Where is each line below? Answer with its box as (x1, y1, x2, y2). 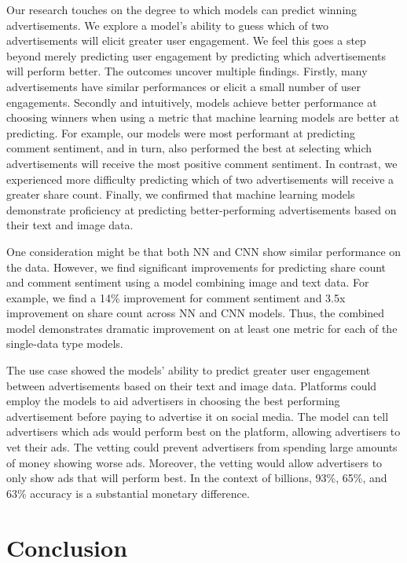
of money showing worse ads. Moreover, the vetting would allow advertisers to (6, 454, 383, 470)
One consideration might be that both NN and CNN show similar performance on (6, 243, 401, 259)
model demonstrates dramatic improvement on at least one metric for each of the (6, 320, 398, 336)
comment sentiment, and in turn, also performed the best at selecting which (6, 140, 372, 156)
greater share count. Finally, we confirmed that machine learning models (6, 186, 355, 203)
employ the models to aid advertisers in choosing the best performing (6, 393, 340, 409)
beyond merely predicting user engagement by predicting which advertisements (6, 47, 387, 64)
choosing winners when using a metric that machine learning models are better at (6, 109, 400, 126)
